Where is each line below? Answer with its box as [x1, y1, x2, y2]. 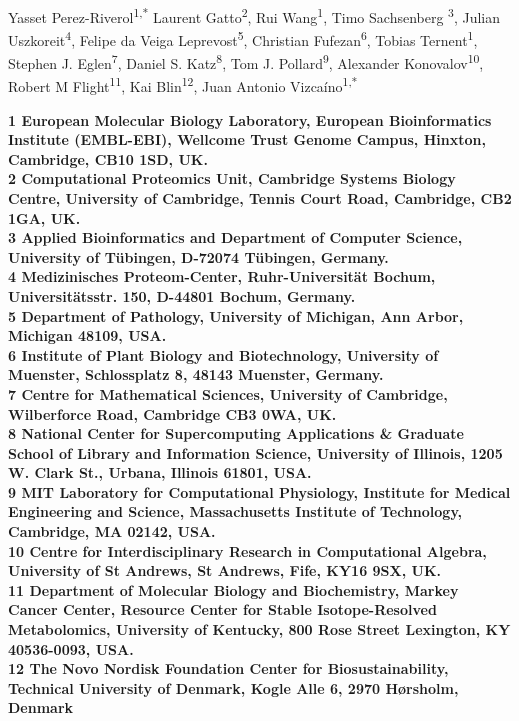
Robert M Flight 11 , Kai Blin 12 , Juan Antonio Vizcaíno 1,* [8, 73, 358, 96]
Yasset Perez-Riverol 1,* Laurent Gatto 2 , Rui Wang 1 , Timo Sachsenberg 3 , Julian [8, 3, 501, 27]
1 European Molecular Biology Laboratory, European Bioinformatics [8, 109, 492, 130]
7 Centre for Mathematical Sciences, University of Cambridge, [8, 383, 448, 404]
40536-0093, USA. [8, 638, 134, 659]
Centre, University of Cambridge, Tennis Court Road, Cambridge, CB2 [8, 187, 512, 208]
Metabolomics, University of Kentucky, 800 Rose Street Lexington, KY [8, 619, 511, 640]
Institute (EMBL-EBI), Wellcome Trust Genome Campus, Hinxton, [8, 129, 486, 150]
